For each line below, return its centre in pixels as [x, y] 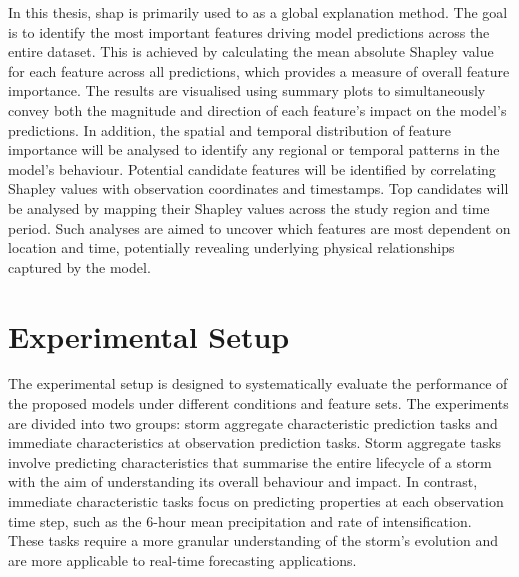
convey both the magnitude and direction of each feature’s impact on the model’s [257, 109]
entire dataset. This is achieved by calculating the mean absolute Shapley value [251, 51]
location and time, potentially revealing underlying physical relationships [231, 247]
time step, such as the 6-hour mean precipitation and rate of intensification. [240, 520]
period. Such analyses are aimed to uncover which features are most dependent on [259, 227]
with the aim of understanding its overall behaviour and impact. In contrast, [243, 481]
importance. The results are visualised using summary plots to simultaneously [247, 90]
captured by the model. [79, 266]
